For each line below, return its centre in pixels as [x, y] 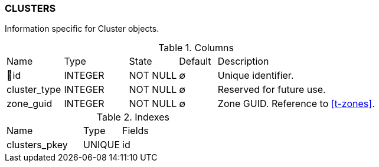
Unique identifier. [256, 76]
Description [243, 61]
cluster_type [34, 90]
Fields [135, 131]
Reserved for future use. [272, 90]
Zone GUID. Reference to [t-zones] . [296, 104]
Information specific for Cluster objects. [82, 29]
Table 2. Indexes [133, 117]
